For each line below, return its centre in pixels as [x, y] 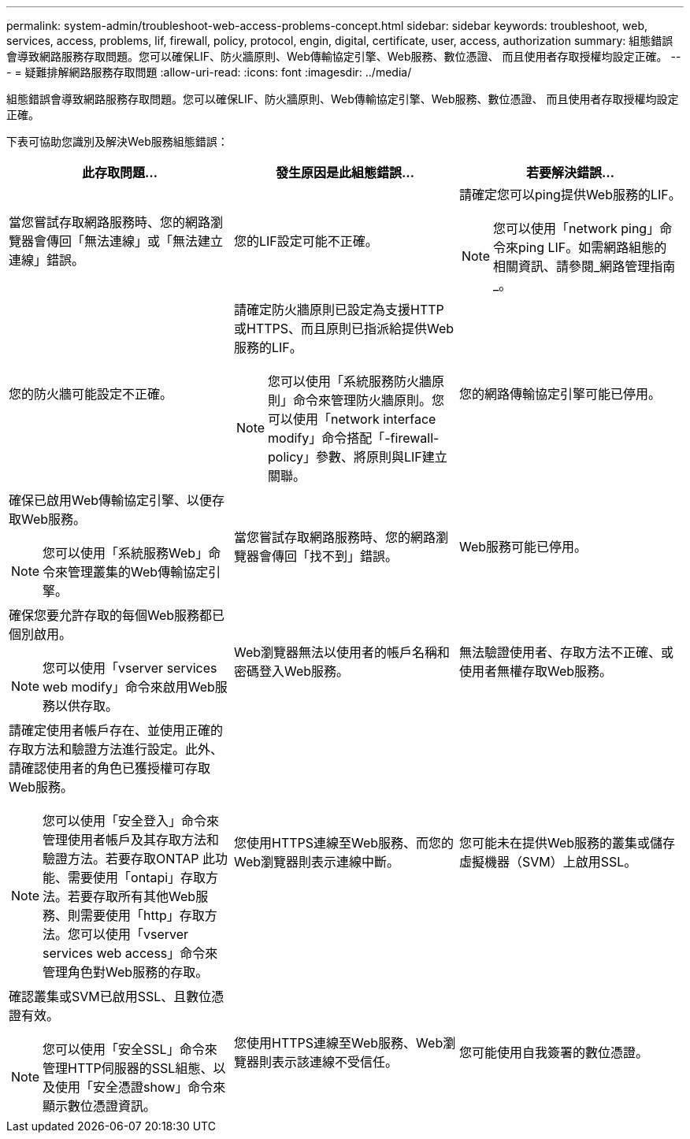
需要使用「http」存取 [143, 915]
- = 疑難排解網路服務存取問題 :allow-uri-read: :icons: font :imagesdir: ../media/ [209, 72]
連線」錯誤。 [47, 260]
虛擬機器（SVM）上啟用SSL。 [548, 862]
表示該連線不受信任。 [334, 1062]
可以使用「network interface [352, 419]
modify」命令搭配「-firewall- [354, 438]
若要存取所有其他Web [132, 896]
